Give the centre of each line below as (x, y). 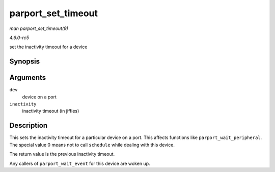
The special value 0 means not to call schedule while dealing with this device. (92, 145)
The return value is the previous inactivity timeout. (62, 154)
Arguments (28, 78)
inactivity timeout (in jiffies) (51, 111)
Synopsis (25, 62)
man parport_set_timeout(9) (39, 28)
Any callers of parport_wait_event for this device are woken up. (80, 163)
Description (29, 126)
